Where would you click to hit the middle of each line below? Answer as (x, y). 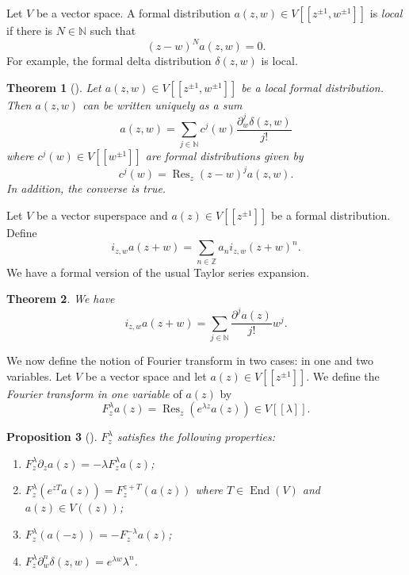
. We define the (343, 376)
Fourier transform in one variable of (94, 393)
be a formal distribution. (331, 215)
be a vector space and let (146, 376)
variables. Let (39, 376)
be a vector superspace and (102, 215)
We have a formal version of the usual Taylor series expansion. (158, 272)
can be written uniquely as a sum (162, 104)
